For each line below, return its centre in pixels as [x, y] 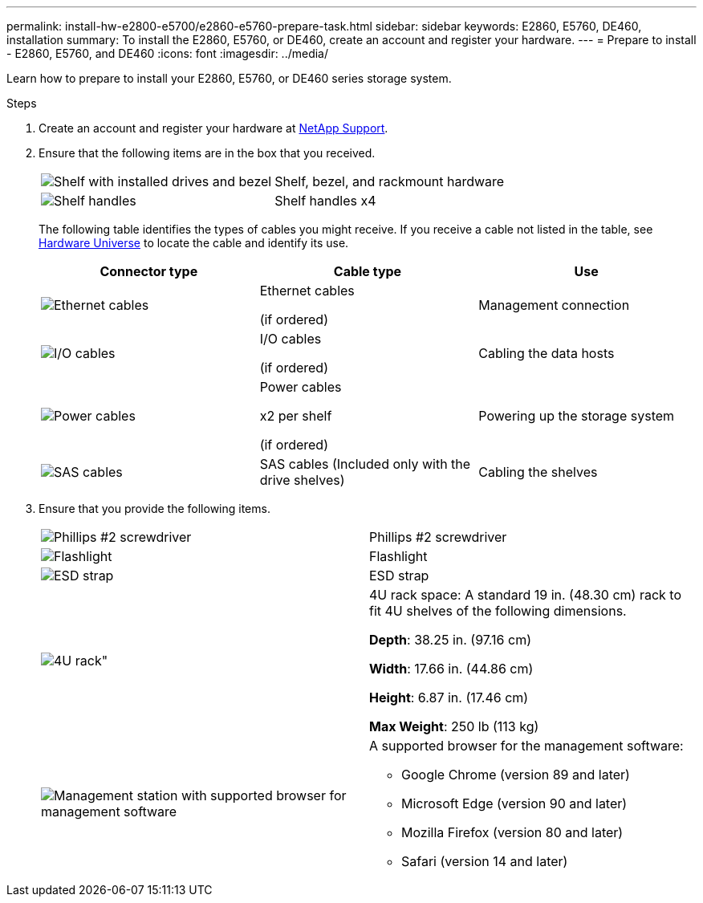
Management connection [554, 305]
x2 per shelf [296, 416]
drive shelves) [302, 480]
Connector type [149, 271]
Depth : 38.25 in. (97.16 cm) [451, 640]
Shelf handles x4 [325, 201]
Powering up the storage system [577, 416]
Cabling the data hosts [547, 353]
